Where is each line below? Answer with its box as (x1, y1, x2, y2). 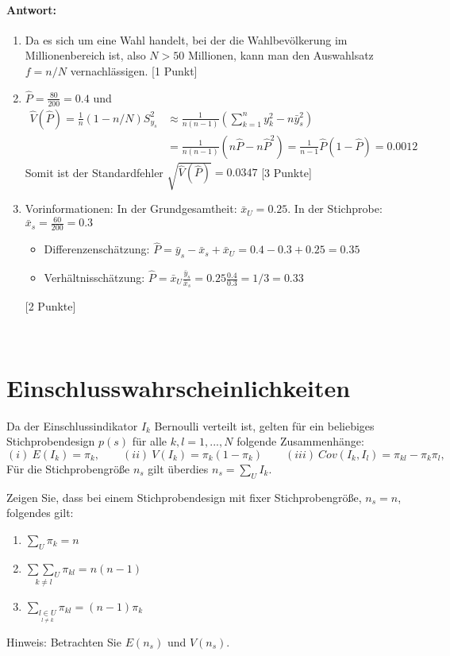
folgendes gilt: (6, 504, 74, 521)
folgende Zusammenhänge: (237, 433, 364, 450)
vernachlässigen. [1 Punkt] (70, 62, 198, 79)
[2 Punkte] (25, 298, 76, 314)
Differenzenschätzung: (44, 241, 150, 257)
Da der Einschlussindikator (6, 417, 138, 434)
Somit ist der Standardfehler (25, 164, 163, 180)
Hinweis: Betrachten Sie (6, 633, 121, 650)
